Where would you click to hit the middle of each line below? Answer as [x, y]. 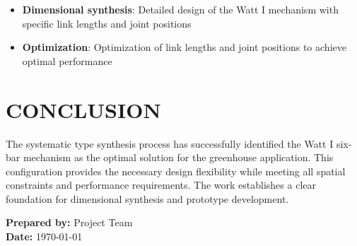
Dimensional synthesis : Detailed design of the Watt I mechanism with [180, 9]
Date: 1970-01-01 [44, 236]
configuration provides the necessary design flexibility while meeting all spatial [176, 171]
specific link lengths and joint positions [107, 23]
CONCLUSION [83, 109]
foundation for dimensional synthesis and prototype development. [147, 198]
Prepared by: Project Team [69, 222]
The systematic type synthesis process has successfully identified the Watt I [170, 143]
